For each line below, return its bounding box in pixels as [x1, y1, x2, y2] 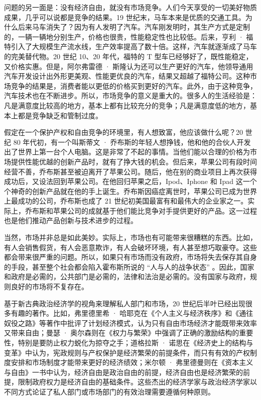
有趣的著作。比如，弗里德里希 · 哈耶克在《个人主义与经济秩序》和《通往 [11, 308, 253, 318]
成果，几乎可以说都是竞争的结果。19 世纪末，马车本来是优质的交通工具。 [4, 12, 245, 22]
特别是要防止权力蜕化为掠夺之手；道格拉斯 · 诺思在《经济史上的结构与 [18, 337, 253, 347]
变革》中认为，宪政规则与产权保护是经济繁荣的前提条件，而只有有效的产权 [4, 347, 250, 357]
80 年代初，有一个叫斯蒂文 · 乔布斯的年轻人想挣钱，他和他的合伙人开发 [13, 136, 251, 147]
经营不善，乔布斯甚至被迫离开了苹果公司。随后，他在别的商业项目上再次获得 [4, 166, 257, 176]
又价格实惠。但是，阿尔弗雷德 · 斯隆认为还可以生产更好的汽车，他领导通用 [4, 61, 253, 71]
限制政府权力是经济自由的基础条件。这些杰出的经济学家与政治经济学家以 [18, 376, 257, 387]
